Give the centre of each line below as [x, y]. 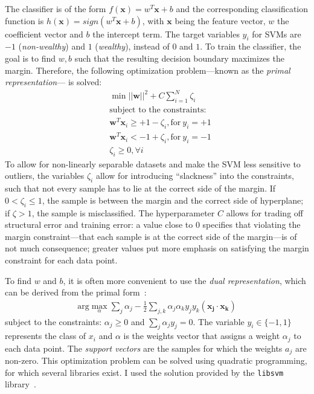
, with [153, 20]
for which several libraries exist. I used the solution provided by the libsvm [144, 372]
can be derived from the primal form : [76, 292]
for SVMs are [277, 34]
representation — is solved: [53, 82]
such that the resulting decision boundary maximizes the [179, 58]
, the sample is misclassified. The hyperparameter [123, 212]
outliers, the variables [45, 176]
